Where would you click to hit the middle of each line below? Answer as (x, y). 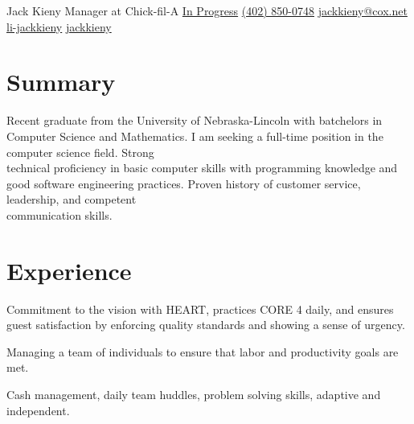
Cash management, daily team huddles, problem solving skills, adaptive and (194, 394)
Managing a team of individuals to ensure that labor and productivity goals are (203, 351)
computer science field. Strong (80, 152)
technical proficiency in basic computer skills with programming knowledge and (202, 168)
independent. (38, 410)
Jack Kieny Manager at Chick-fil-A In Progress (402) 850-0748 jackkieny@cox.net (207, 10)
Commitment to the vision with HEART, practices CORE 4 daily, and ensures (200, 309)
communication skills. (59, 214)
